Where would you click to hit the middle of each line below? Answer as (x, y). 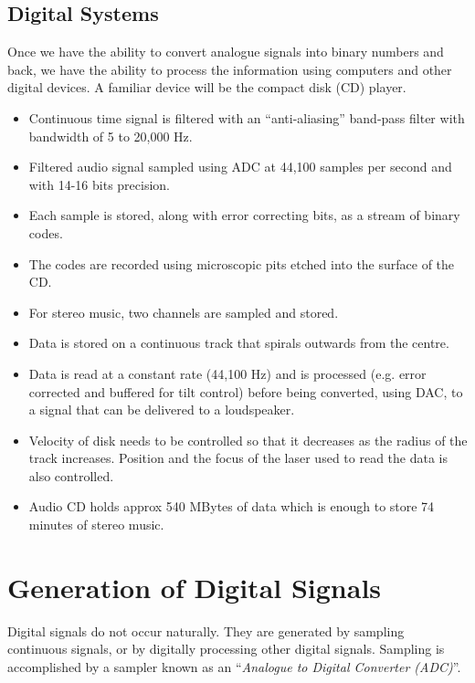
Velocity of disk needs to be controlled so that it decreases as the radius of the (248, 440)
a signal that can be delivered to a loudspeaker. (162, 410)
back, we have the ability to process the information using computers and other (230, 69)
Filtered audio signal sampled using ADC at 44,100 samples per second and (240, 167)
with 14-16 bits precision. (99, 184)
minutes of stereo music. (96, 525)
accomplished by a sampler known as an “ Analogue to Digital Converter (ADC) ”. (234, 666)
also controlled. (71, 475)
